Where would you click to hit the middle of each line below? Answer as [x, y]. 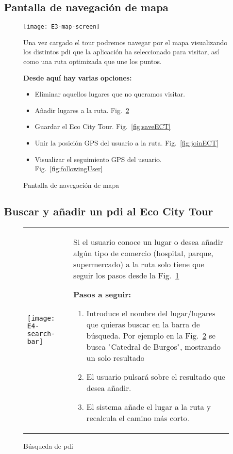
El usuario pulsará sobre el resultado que [156, 376]
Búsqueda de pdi [48, 446]
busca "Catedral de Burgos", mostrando [154, 346]
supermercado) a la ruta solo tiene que [139, 264]
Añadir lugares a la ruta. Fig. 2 [82, 110]
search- [41, 333]
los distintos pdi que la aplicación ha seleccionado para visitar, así [121, 52]
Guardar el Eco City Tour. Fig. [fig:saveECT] [103, 126]
